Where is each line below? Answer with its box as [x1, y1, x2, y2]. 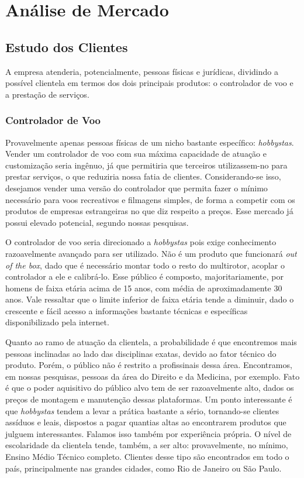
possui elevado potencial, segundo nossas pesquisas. [5, 216, 189, 228]
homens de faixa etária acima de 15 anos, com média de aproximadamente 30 [5, 281, 282, 294]
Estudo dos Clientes [5, 37, 128, 56]
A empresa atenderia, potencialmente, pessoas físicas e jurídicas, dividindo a [5, 65, 278, 77]
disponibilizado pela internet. [5, 316, 109, 328]
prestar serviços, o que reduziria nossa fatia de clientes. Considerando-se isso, [5, 170, 281, 183]
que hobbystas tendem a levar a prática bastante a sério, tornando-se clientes [5, 404, 279, 417]
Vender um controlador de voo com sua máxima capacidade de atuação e [5, 147, 267, 160]
